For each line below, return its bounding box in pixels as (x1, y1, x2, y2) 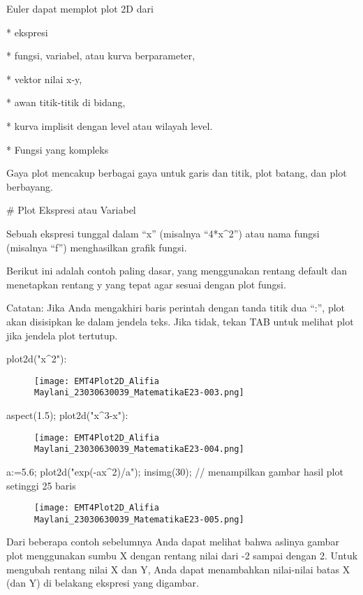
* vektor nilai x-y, (6, 71, 82, 86)
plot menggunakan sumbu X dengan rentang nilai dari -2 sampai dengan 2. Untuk (6, 548, 358, 562)
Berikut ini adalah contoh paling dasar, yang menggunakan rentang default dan (6, 263, 348, 278)
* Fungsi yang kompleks (6, 142, 109, 156)
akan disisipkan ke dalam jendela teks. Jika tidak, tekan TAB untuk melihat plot (6, 314, 354, 328)
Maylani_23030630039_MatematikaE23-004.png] (34, 444, 244, 455)
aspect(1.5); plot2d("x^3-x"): (6, 408, 128, 422)
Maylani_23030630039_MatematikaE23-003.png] (34, 388, 244, 398)
